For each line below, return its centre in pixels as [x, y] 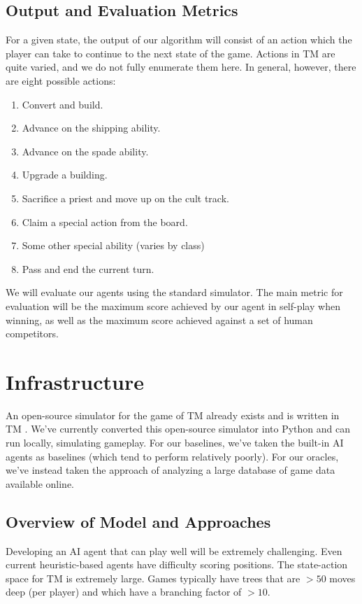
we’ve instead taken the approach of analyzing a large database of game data [171, 470]
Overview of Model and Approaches [138, 521]
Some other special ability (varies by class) [113, 245]
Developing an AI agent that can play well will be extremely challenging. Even [174, 550]
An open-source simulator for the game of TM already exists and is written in [173, 415]
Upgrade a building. [65, 175]
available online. [40, 483]
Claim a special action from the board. [105, 222]
